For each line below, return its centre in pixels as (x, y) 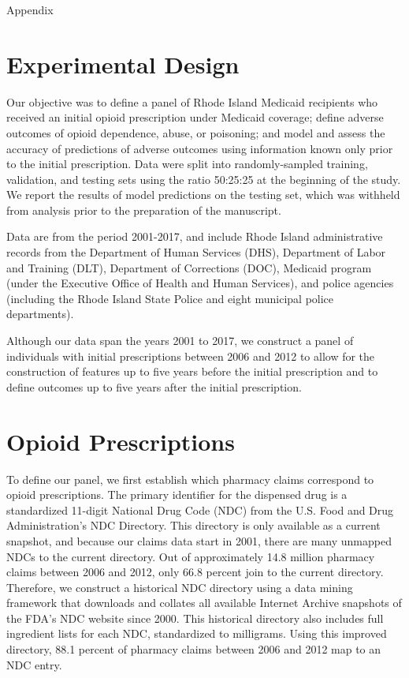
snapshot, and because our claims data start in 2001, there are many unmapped (199, 540)
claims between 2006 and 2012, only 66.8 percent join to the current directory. (195, 572)
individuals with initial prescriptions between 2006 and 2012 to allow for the (191, 356)
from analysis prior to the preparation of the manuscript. (144, 210)
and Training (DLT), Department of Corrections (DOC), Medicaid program (189, 267)
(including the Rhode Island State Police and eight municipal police (170, 298)
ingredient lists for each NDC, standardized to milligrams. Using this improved (197, 633)
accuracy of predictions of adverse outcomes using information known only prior (200, 148)
